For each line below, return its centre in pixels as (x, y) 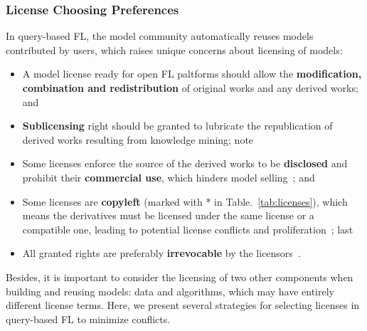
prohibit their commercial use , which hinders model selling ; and (169, 177)
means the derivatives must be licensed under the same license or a (168, 215)
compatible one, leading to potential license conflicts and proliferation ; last (188, 229)
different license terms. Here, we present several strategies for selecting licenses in (183, 305)
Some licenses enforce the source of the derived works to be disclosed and (185, 163)
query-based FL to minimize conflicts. (88, 319)
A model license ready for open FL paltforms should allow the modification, (192, 74)
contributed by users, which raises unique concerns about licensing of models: (174, 49)
